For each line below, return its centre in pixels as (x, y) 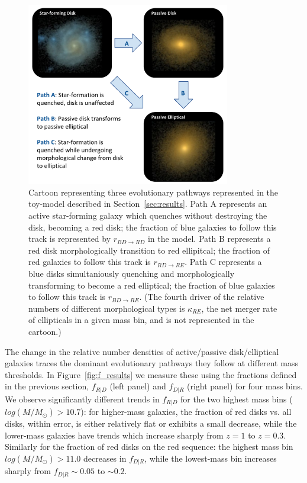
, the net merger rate (239, 308)
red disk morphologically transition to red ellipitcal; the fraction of (149, 250)
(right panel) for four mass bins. (245, 386)
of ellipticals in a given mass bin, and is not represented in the (141, 320)
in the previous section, (47, 386)
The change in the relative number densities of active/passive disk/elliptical (142, 351)
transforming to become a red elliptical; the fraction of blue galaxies (152, 285)
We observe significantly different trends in (82, 399)
